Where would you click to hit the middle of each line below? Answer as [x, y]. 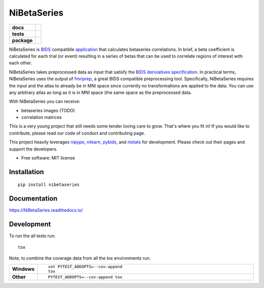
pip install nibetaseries [49, 185]
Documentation [33, 199]
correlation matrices [42, 117]
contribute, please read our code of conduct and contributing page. [77, 133]
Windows [23, 269]
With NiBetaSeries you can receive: [45, 101]
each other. [21, 63]
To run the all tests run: [32, 236]
